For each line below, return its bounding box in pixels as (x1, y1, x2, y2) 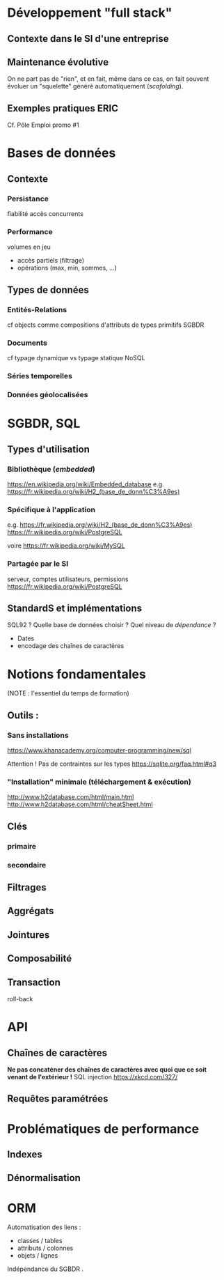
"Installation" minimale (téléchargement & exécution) (7, 777, 191, 787)
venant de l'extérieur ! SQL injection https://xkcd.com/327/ (7, 1073, 178, 1081)
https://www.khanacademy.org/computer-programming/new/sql (7, 746, 191, 755)
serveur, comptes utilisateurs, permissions (7, 575, 129, 583)
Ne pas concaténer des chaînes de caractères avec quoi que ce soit (7, 1065, 207, 1074)
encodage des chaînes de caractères (17, 642, 125, 650)
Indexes (7, 1148, 43, 1160)
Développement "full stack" (7, 5, 173, 21)
